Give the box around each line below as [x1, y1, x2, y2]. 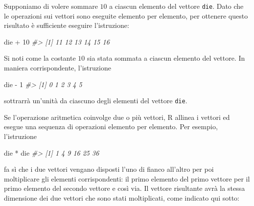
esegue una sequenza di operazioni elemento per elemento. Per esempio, [4, 121, 218, 132]
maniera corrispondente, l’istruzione [4, 63, 111, 73]
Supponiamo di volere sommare [4, 1, 98, 11]
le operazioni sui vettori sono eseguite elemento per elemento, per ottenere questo [4, 10, 248, 21]
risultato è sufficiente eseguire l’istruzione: [4, 20, 129, 30]
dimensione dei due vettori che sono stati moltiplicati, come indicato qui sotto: [4, 193, 239, 203]
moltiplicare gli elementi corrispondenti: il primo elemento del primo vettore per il [4, 173, 250, 183]
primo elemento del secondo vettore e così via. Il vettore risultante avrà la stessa [4, 183, 245, 193]
